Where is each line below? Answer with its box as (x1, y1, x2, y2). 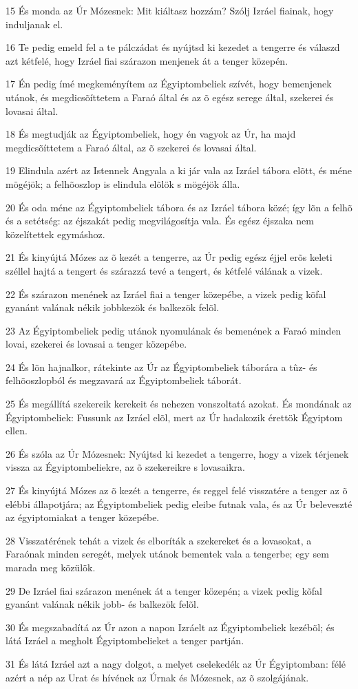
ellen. (6, 423, 28, 438)
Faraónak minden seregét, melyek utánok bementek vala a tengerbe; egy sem (6, 547, 329, 561)
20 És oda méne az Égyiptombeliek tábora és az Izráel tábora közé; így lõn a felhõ (6, 200, 352, 214)
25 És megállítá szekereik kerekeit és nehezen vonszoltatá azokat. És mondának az (6, 396, 352, 411)
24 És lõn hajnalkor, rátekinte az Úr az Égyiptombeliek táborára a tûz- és (6, 359, 317, 374)
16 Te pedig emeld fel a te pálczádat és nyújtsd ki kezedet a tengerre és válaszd (6, 40, 340, 54)
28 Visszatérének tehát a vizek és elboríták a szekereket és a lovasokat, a (6, 533, 312, 547)
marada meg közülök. (6, 560, 96, 574)
